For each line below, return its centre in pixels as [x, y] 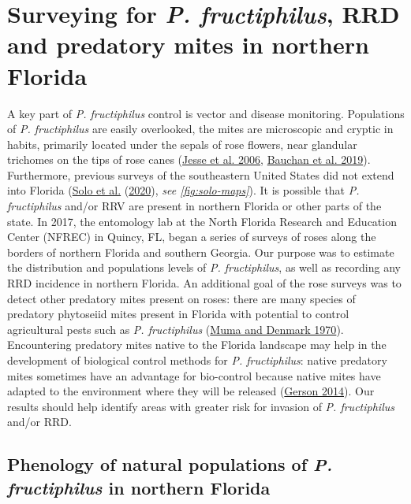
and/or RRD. [39, 422]
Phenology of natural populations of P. [170, 464]
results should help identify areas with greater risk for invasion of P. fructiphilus [201, 406]
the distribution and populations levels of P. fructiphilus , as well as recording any [204, 267]
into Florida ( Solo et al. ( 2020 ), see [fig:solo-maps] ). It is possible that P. [183, 190]
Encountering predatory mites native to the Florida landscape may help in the [197, 345]
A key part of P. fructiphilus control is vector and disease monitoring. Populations [206, 113]
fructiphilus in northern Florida [139, 487]
